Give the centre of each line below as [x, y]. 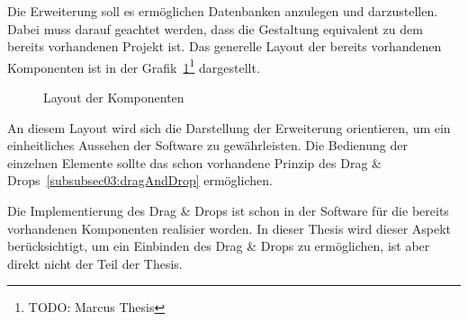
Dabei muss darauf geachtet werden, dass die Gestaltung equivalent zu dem [215, 28]
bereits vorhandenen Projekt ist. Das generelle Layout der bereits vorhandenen [225, 46]
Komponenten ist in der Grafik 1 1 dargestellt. [134, 66]
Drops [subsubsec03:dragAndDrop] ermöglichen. [140, 180]
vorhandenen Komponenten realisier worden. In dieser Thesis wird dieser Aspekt [229, 228]
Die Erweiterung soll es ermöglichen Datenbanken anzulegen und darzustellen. [223, 11]
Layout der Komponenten [114, 98]
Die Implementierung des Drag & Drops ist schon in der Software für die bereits [228, 210]
